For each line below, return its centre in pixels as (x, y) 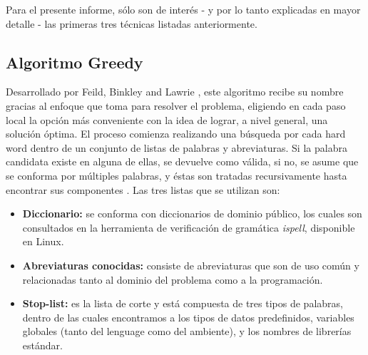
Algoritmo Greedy (75, 62)
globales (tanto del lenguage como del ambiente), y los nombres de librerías (187, 331)
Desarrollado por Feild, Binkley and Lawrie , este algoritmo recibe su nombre (175, 92)
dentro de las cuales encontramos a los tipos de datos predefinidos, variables (188, 317)
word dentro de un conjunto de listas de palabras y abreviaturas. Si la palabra (177, 147)
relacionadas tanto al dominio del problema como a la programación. (173, 279)
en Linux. (43, 241)
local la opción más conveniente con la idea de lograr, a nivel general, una (167, 119)
